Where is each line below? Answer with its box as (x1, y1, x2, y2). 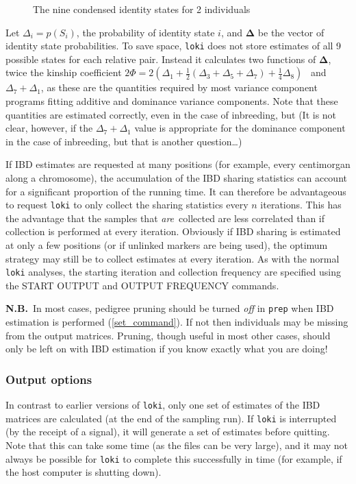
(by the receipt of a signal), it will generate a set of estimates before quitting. (5, 424, 330, 439)
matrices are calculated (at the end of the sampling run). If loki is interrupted (5, 411, 337, 425)
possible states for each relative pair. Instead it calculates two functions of (5, 51, 316, 66)
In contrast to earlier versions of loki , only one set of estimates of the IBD (5, 398, 320, 412)
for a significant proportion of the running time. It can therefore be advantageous (5, 184, 346, 198)
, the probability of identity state (76, 25, 215, 39)
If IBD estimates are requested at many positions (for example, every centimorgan (5, 157, 351, 171)
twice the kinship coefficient (5, 65, 122, 80)
